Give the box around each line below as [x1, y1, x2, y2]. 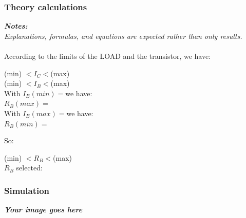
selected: [16, 162, 43, 173]
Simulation [4, 184, 50, 197]
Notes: [4, 20, 28, 31]
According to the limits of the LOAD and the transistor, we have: [4, 51, 211, 61]
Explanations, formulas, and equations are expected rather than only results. [4, 30, 242, 41]
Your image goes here [4, 204, 83, 215]
